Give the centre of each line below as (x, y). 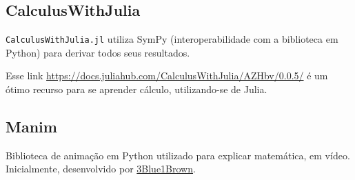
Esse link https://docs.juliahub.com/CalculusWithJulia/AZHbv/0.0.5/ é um (167, 76)
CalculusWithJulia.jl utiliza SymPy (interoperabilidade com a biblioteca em (172, 39)
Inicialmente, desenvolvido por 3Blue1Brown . (101, 169)
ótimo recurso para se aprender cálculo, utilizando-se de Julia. (136, 89)
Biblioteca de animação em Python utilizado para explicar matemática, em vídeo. (178, 155)
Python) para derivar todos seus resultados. (98, 52)
